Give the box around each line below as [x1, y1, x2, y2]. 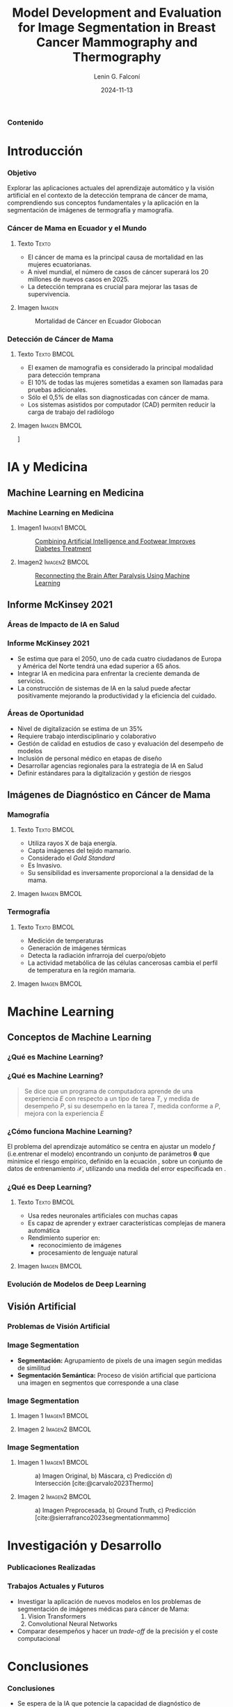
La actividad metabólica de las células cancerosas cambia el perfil [27, 959, 218, 967]
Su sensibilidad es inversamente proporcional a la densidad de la [27, 869, 214, 877]
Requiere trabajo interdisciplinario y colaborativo [17, 732, 156, 740]
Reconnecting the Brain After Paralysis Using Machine [34, 571, 190, 579]
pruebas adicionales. [27, 386, 88, 394]
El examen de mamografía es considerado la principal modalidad [27, 363, 214, 372]
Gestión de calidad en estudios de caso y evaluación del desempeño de [17, 739, 224, 748]
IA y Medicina [7, 459, 88, 475]
